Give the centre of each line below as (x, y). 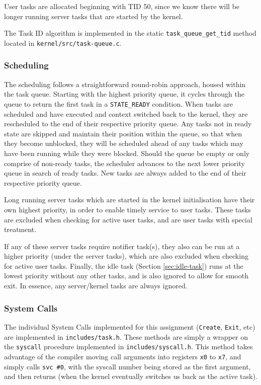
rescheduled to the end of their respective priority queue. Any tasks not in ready (128, 124)
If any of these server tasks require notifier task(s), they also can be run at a (122, 246)
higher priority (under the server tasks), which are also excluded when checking (126, 256)
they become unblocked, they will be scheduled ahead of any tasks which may (124, 143)
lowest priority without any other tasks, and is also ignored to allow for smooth (126, 276)
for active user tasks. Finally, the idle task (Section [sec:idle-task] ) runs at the (124, 265)
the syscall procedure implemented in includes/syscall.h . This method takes (128, 346)
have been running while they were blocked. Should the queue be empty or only (127, 153)
